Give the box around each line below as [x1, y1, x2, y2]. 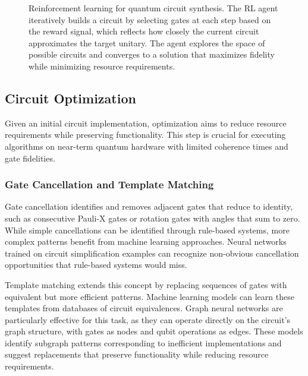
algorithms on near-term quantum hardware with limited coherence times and [5, 140, 288, 152]
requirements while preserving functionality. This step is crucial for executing [5, 128, 286, 141]
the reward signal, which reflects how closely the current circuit [29, 25, 259, 37]
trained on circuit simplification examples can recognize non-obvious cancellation [5, 247, 299, 259]
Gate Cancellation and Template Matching [5, 177, 214, 192]
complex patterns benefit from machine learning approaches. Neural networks [5, 235, 287, 248]
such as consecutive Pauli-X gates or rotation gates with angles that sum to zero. [5, 211, 300, 224]
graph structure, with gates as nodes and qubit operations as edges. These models [5, 325, 303, 337]
